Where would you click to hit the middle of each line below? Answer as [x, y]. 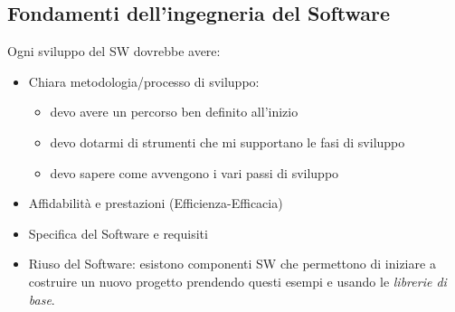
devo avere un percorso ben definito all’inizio [174, 112]
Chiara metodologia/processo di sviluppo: [144, 81]
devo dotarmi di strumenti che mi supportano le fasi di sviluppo [227, 142]
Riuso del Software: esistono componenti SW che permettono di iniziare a [232, 264]
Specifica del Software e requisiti [118, 233]
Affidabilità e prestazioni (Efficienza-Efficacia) [156, 203]
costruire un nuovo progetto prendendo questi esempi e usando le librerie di [237, 281]
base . [42, 299]
